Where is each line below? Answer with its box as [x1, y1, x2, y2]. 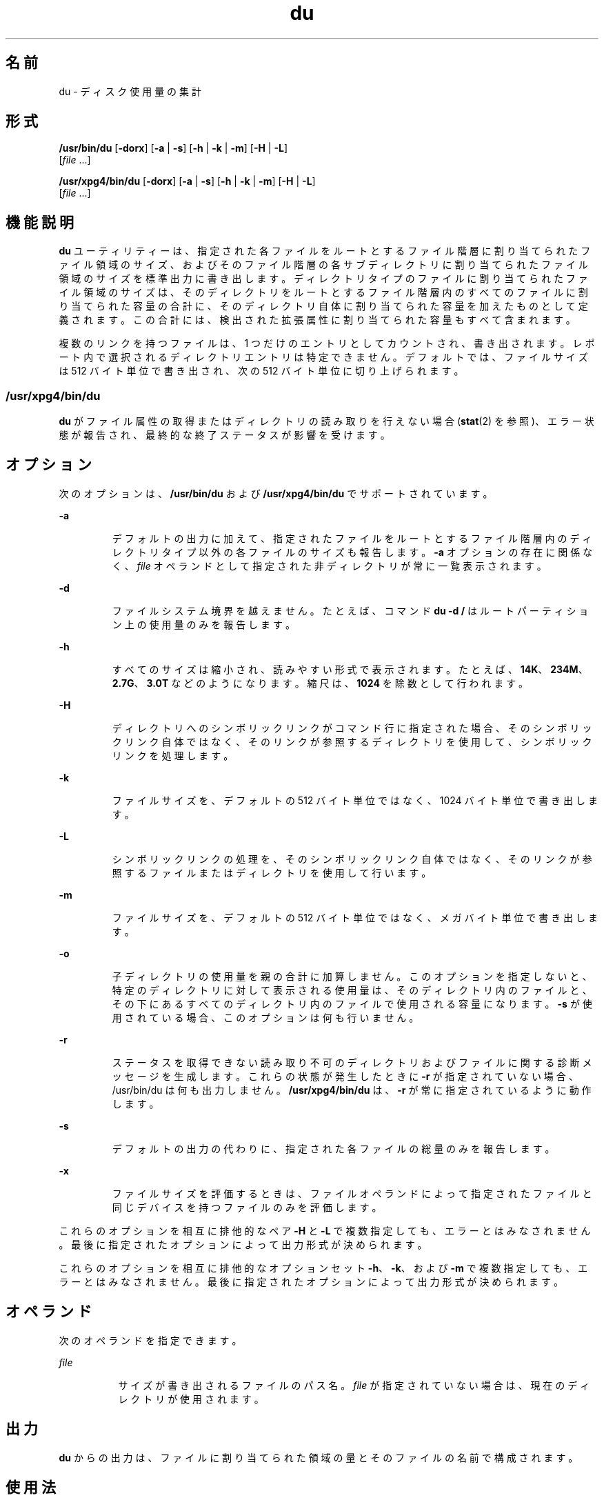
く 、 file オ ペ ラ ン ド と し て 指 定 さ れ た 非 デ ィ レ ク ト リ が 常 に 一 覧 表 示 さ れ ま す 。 [112, 559, 547, 572]
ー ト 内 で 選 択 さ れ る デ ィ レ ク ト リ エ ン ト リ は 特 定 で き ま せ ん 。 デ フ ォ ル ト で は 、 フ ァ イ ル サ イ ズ [59, 351, 588, 363]
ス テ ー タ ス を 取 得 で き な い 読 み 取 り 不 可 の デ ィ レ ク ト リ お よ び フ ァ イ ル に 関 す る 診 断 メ [112, 1056, 592, 1068]
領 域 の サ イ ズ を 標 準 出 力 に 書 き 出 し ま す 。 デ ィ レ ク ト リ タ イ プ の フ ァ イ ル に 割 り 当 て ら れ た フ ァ [59, 272, 588, 285]
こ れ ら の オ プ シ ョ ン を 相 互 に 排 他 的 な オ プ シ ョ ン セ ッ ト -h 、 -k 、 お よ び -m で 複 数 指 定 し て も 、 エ [59, 1261, 588, 1274]
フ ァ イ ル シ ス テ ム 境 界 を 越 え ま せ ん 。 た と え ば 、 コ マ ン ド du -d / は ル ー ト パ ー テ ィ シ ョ [112, 604, 589, 617]
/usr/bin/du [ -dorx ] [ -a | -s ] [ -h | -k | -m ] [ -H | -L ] [59, 142, 288, 154]
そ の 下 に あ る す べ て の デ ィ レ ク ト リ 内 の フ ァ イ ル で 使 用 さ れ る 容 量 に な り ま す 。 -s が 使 [112, 997, 592, 1010]
